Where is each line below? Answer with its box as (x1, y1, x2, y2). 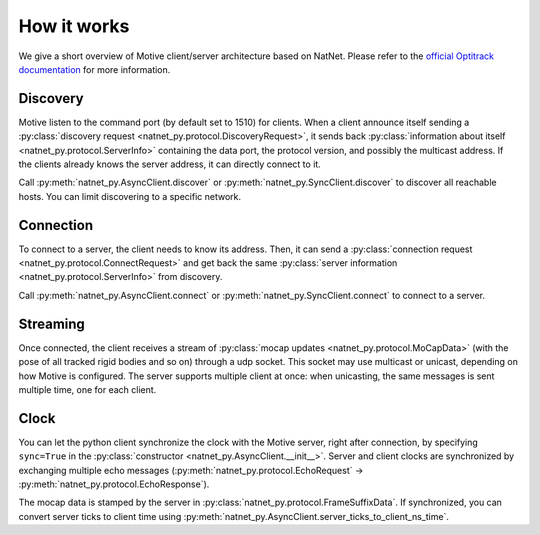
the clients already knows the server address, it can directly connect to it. (18, 158, 322, 170)
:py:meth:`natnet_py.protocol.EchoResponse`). (18, 478, 210, 490)
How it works (18, 15, 130, 37)
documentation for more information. (18, 63, 171, 75)
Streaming (18, 315, 85, 332)
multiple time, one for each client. (18, 383, 157, 395)
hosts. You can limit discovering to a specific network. (18, 190, 242, 202)
